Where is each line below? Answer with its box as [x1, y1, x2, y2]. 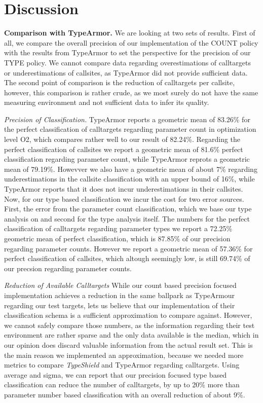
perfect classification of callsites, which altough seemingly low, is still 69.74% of [4, 253, 250, 264]
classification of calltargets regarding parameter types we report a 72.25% [4, 223, 233, 234]
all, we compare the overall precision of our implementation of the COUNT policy [4, 37, 258, 48]
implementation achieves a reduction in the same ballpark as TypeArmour [4, 289, 235, 300]
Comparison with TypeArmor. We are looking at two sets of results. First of [4, 27, 255, 38]
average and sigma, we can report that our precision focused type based [4, 369, 227, 380]
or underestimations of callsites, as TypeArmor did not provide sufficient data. [4, 67, 248, 78]
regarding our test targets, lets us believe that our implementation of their [4, 300, 235, 310]
